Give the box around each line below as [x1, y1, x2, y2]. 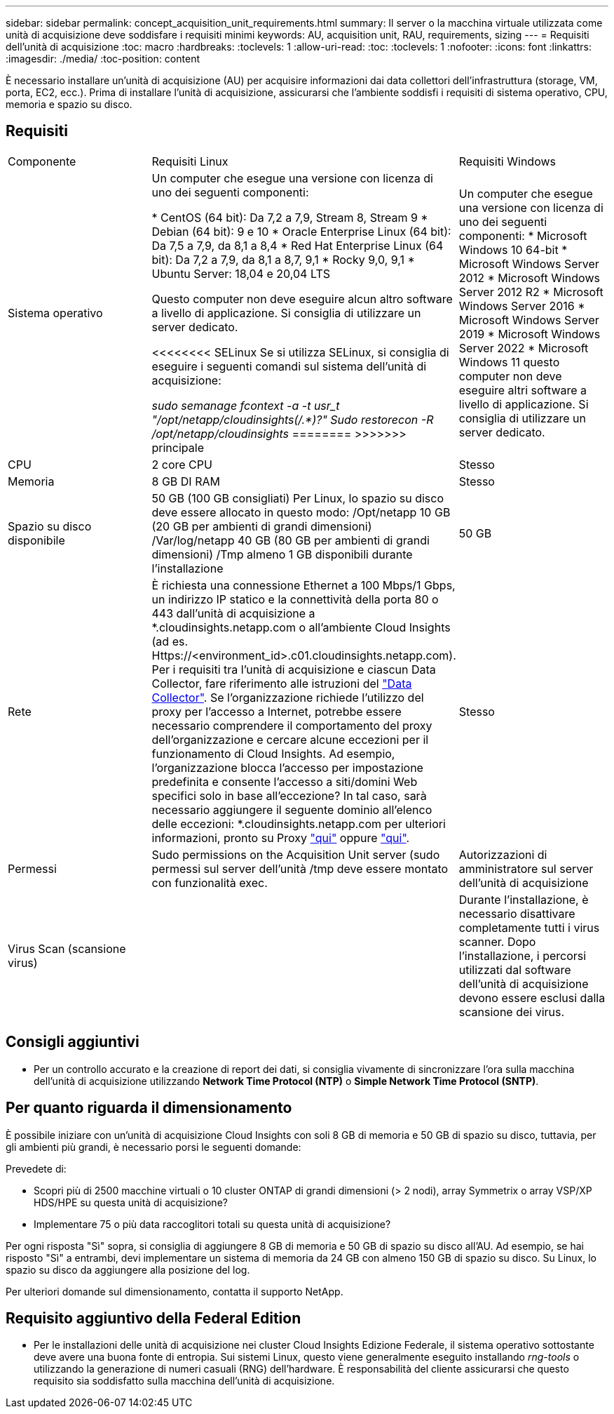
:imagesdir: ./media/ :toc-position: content [6, 53, 200, 65]
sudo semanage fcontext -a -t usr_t [151, 398, 340, 413]
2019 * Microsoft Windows [458, 326, 601, 341]
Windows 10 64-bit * [458, 242, 568, 257]
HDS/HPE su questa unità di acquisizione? [34, 1196, 228, 1208]
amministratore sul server [458, 861, 594, 876]
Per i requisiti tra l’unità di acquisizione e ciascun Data [151, 662, 436, 676]
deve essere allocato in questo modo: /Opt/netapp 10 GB [151, 505, 451, 519]
